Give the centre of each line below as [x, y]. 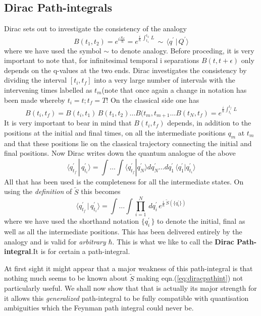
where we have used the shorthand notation [72, 221]
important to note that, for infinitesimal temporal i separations [102, 60]
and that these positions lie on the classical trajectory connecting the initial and [128, 143]
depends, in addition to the [209, 123]
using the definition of [38, 191]
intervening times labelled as [48, 89]
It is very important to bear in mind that [68, 123]
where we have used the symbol [53, 50]
